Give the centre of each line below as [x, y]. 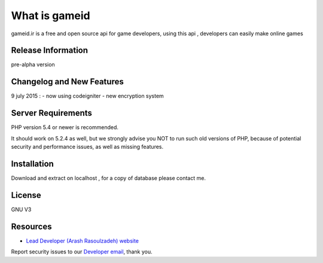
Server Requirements [52, 113]
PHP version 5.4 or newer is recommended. [65, 127]
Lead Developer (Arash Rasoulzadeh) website [82, 241]
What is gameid [51, 16]
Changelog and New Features [67, 82]
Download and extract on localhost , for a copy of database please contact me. [109, 178]
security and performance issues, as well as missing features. [87, 147]
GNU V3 [21, 209]
